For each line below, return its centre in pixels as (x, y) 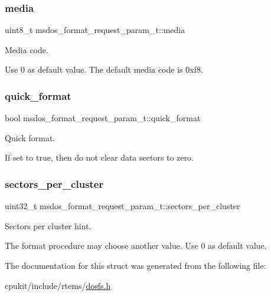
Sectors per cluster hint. (48, 225)
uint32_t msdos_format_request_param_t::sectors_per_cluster (123, 206)
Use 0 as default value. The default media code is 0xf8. (104, 69)
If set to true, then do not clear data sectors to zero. (99, 157)
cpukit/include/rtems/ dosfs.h (58, 285)
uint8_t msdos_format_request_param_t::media (95, 30)
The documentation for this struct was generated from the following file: (135, 265)
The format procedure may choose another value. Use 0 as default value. (136, 245)
